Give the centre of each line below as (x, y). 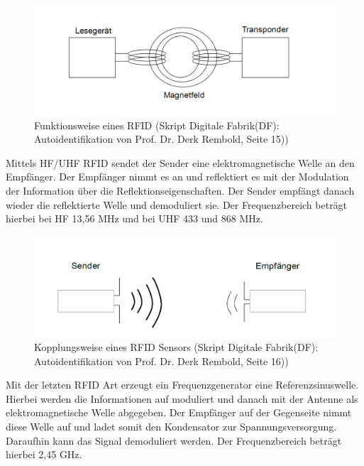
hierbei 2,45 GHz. (44, 454)
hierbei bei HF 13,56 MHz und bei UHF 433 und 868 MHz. (134, 218)
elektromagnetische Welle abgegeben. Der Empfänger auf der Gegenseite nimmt (179, 412)
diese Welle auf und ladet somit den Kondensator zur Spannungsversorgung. (171, 426)
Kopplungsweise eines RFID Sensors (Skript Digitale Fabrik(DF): (176, 346)
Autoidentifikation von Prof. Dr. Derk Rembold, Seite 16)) (161, 361)
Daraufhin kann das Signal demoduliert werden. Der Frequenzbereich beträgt (174, 440)
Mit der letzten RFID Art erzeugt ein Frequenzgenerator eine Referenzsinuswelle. (182, 385)
